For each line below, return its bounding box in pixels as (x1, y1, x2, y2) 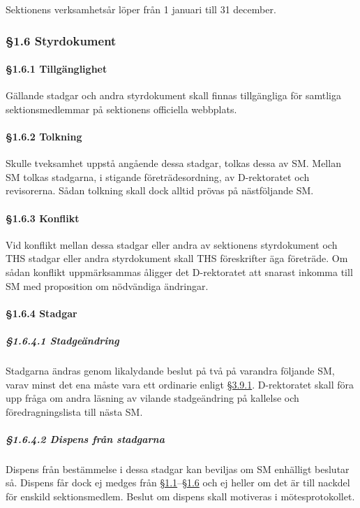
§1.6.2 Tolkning (6, 129, 82, 144)
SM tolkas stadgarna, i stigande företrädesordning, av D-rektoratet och (6, 169, 310, 184)
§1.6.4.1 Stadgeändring (6, 333, 119, 347)
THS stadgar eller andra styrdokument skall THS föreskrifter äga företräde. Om (6, 251, 348, 266)
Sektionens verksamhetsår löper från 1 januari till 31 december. (6, 2, 276, 16)
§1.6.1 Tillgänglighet (6, 61, 107, 76)
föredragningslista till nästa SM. (6, 404, 143, 419)
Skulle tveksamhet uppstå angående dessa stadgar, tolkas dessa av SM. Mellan (6, 156, 341, 170)
